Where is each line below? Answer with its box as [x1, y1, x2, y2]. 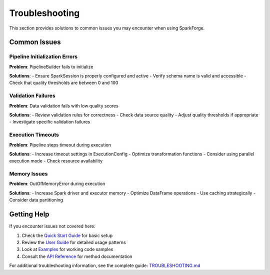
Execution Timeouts [9, 131, 59, 138]
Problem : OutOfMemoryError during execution [9, 180, 105, 187]
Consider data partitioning [9, 197, 63, 203]
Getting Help [9, 210, 49, 218]
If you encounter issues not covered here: [9, 223, 95, 229]
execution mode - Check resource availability [9, 158, 103, 164]
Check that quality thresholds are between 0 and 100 [9, 80, 118, 86]
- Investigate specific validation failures [9, 119, 90, 125]
